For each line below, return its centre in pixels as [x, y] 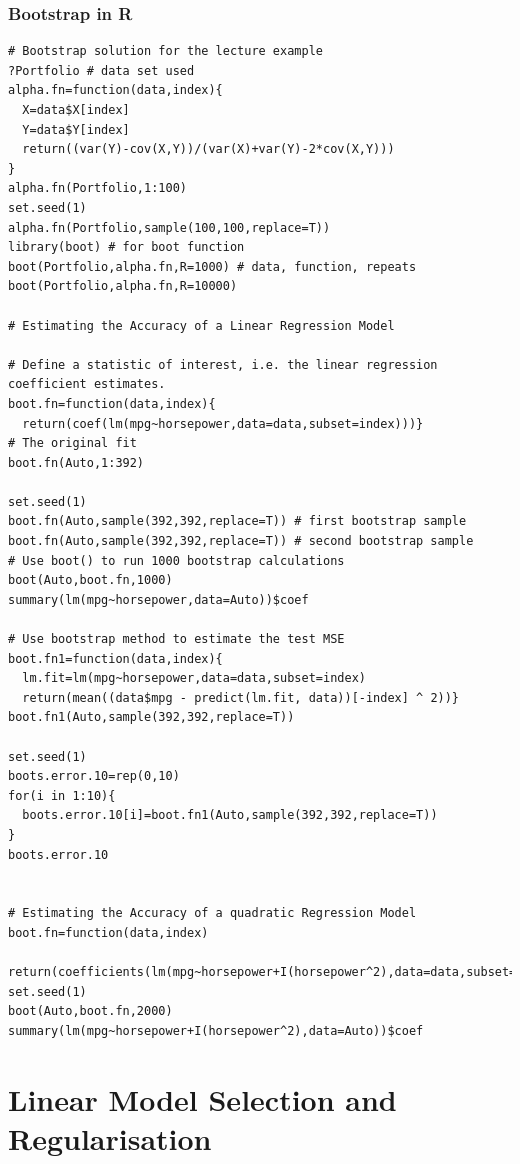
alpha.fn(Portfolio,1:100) [97, 188]
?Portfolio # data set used [101, 70]
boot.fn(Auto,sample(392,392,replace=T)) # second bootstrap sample [241, 541]
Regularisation [110, 1137]
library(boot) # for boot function [126, 247]
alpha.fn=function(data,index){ [115, 90]
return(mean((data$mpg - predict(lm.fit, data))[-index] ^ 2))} [241, 697]
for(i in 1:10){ [62, 795]
